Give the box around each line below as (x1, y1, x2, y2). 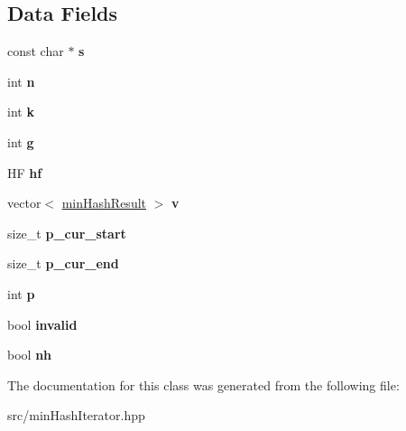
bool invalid (7, 314, 78, 333)
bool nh (7, 345, 52, 364)
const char (7, 42, 64, 61)
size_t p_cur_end (7, 254, 119, 273)
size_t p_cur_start (7, 223, 126, 242)
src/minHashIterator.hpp (7, 406, 145, 425)
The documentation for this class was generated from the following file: (7, 375, 400, 394)
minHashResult (61, 193, 146, 212)
